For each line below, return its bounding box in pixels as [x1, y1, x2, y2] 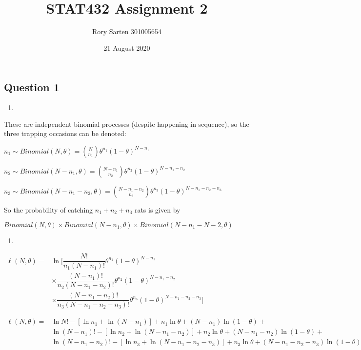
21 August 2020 [103, 42, 150, 53]
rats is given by [134, 204, 180, 214]
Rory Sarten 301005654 [92, 26, 162, 37]
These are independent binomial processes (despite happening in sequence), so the [4, 118, 249, 129]
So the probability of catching [4, 204, 93, 214]
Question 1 [4, 79, 60, 95]
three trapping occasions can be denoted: [4, 128, 126, 138]
